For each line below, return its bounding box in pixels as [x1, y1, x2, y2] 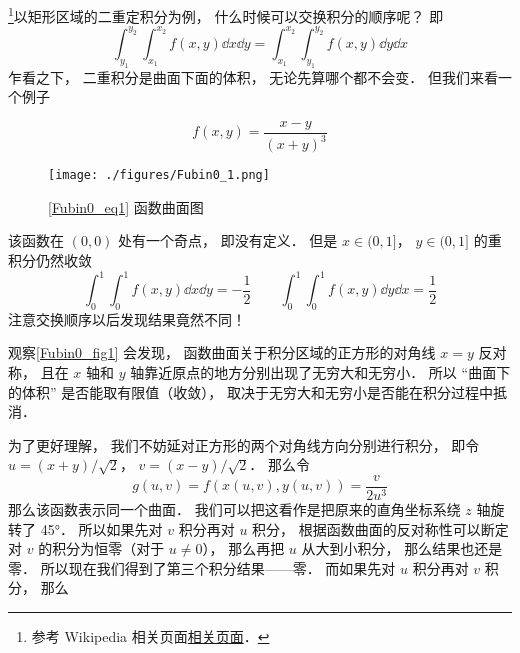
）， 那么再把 [202, 538, 285, 559]
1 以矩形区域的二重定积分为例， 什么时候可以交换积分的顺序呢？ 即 [8, 3, 444, 26]
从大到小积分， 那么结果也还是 [301, 538, 503, 559]
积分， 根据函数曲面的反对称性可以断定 [252, 518, 509, 539]
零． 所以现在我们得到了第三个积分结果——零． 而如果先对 [8, 557, 396, 578]
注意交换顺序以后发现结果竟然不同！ [8, 308, 246, 329]
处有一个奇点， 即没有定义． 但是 [118, 230, 338, 251]
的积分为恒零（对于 [38, 538, 165, 559]
